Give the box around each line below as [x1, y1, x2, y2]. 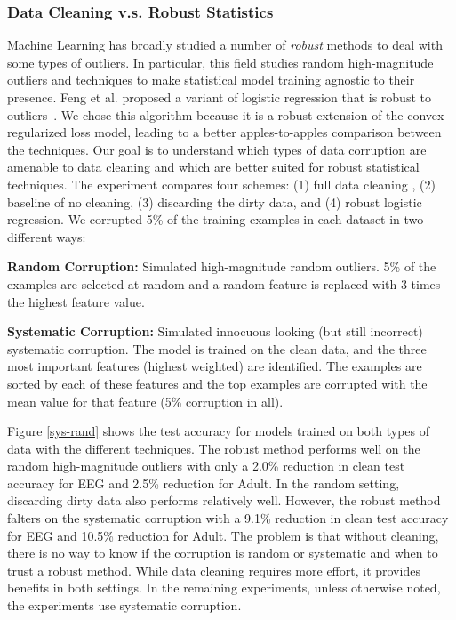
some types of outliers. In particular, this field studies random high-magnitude [7, 52, 434, 71]
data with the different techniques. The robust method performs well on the [7, 439, 420, 457]
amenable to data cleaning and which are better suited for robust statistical [7, 157, 420, 176]
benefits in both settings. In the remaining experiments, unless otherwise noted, [7, 578, 441, 597]
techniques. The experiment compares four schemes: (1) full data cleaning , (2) [7, 174, 436, 193]
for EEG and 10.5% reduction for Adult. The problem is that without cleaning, [7, 526, 439, 544]
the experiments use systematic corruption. [7, 596, 242, 615]
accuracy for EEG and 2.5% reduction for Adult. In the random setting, [7, 473, 400, 492]
